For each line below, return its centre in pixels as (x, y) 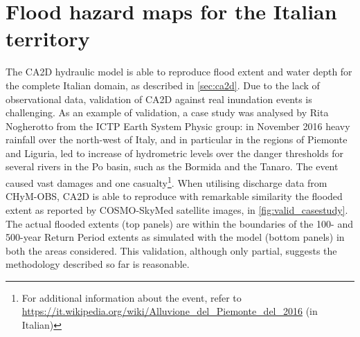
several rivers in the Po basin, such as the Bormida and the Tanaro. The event (172, 166)
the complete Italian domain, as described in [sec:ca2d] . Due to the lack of (163, 85)
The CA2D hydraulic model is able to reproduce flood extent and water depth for (179, 72)
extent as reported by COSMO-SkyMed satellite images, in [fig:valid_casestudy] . (177, 209)
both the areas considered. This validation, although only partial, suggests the (171, 250)
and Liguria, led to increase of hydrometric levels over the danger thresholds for (175, 153)
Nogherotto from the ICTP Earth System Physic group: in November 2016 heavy (178, 126)
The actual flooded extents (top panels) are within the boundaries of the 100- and (179, 223)
